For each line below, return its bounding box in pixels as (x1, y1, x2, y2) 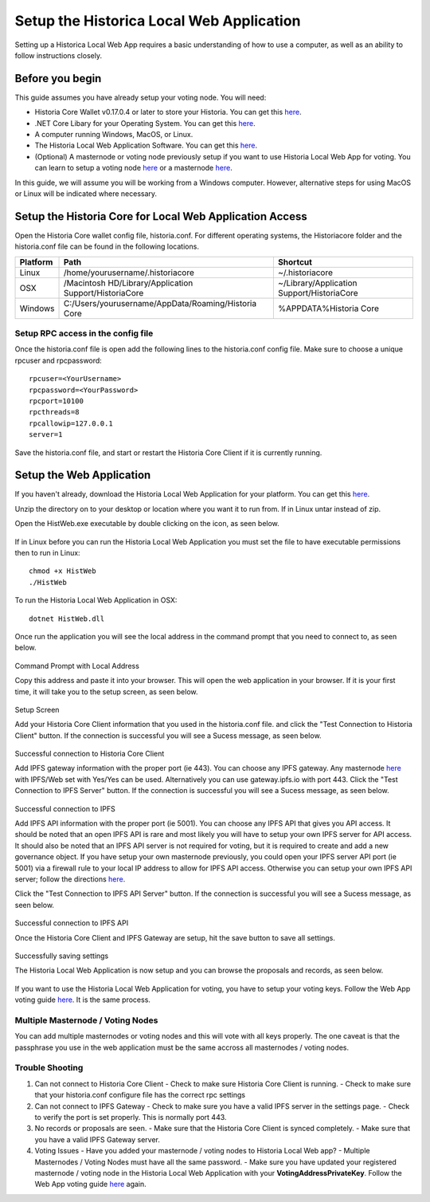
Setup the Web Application (14, 469, 151, 482)
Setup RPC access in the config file (14, 328, 154, 339)
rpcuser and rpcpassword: (14, 355, 103, 365)
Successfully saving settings (14, 951, 109, 960)
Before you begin (14, 72, 102, 85)
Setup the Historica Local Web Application (14, 12, 301, 29)
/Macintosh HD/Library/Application (63, 277, 193, 289)
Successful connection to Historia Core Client (14, 749, 165, 759)
